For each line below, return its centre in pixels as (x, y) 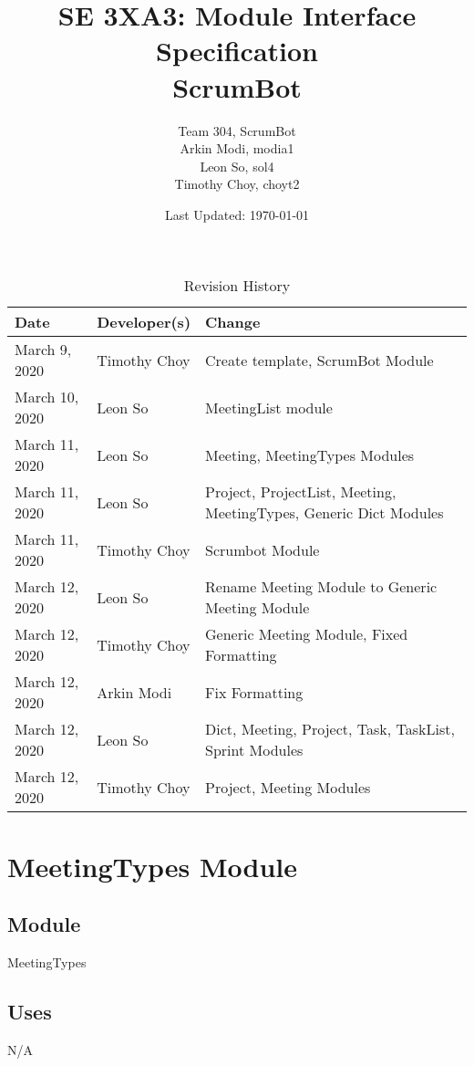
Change (233, 322)
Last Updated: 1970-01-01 (237, 214)
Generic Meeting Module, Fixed (307, 634)
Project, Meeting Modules (288, 787)
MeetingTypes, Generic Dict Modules (325, 513)
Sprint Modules (254, 750)
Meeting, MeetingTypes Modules (310, 455)
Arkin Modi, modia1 (237, 148)
